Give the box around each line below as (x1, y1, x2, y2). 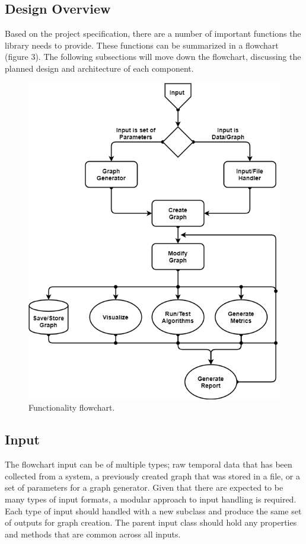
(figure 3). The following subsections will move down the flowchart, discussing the (5, 50, 301, 63)
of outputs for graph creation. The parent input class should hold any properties (5, 516, 297, 529)
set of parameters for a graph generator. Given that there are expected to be (5, 481, 283, 494)
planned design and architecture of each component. (5, 62, 194, 74)
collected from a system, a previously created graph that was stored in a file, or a (5, 469, 300, 482)
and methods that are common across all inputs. (5, 527, 181, 540)
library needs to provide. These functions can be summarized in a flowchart (5, 39, 279, 51)
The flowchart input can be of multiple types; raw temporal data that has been (5, 458, 292, 471)
